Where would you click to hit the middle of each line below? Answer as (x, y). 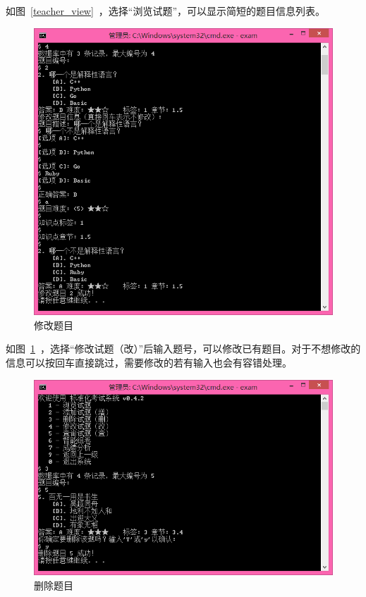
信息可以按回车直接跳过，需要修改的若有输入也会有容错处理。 (149, 363)
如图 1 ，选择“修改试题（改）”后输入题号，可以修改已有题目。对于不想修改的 (183, 349)
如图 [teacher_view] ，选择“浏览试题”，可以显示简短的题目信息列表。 (166, 11)
